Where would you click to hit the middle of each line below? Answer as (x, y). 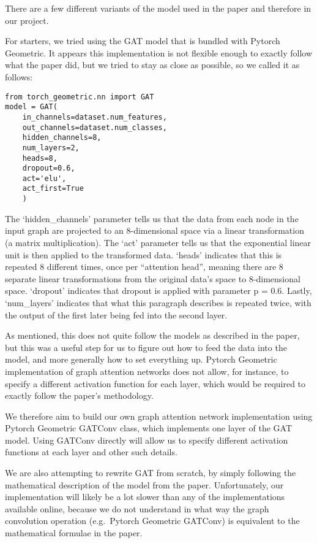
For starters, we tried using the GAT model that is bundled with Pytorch (143, 41)
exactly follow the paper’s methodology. (79, 395)
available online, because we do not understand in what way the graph (137, 508)
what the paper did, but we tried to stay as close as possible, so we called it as (152, 65)
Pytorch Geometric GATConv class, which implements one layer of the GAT (149, 428)
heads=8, (40, 158)
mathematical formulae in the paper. (74, 533)
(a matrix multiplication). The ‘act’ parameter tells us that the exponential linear (158, 242)
